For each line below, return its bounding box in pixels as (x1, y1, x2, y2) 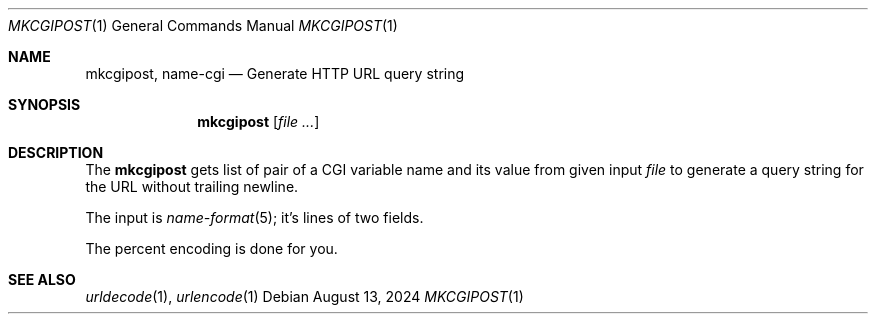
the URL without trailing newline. (85, 178, 299, 195)
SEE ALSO (8, 271, 76, 288)
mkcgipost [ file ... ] (197, 113, 320, 130)
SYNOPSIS (8, 96, 81, 113)
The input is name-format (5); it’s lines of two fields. (85, 209, 424, 226)
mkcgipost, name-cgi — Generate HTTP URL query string (85, 65, 465, 82)
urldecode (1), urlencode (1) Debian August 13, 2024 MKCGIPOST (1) (85, 288, 524, 305)
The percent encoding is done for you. (85, 240, 338, 257)
